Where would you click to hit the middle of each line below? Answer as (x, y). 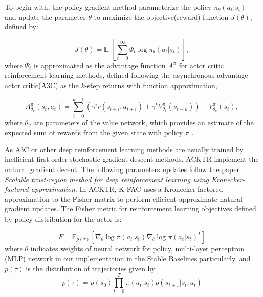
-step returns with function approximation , (151, 85)
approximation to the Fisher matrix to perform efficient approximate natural (123, 199)
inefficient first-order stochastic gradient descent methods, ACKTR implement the (132, 159)
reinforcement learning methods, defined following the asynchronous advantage (126, 75)
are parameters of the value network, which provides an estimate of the (144, 122)
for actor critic (201, 65)
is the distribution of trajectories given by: (92, 268)
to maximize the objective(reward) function (161, 16)
